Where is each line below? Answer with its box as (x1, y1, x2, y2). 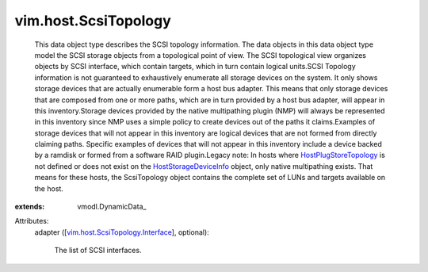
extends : (14, 202, 45, 212)
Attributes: (14, 216, 49, 226)
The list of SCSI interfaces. (54, 246, 142, 255)
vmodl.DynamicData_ (77, 202, 147, 212)
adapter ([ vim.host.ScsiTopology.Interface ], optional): (34, 227, 209, 237)
